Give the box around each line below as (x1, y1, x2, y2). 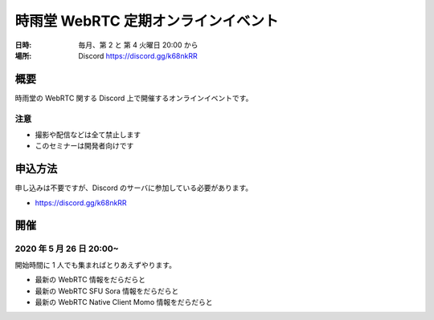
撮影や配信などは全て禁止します (35, 129, 141, 140)
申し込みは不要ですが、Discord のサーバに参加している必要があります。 (14, 183, 253, 192)
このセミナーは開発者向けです (35, 141, 134, 151)
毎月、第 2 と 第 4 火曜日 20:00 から (78, 40, 199, 50)
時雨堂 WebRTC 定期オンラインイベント (14, 12, 279, 30)
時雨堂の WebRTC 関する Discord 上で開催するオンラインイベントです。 (14, 93, 253, 103)
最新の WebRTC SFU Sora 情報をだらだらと (35, 286, 179, 296)
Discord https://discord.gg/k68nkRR (78, 51, 198, 60)
